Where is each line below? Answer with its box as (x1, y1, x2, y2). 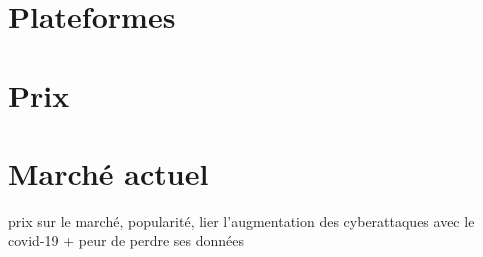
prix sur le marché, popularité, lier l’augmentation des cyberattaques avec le (8, 210, 475, 231)
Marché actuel (8, 152, 209, 193)
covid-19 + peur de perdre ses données (8, 230, 244, 251)
